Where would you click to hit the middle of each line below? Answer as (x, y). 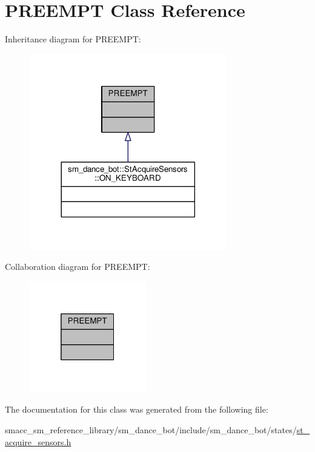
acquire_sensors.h (38, 441)
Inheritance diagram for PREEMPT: (73, 39)
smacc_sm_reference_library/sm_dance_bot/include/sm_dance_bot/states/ (151, 429)
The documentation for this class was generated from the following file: (137, 409)
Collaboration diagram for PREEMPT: (78, 267)
